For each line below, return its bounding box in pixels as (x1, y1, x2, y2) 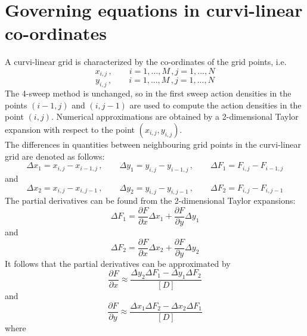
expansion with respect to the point (5, 123, 135, 135)
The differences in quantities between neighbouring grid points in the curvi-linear (5, 138, 302, 150)
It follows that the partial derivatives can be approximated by (5, 257, 231, 269)
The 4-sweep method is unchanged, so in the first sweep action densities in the (5, 87, 292, 99)
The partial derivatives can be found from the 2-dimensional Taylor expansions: (5, 194, 296, 207)
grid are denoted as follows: (5, 150, 105, 162)
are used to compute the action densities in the (129, 98, 302, 111)
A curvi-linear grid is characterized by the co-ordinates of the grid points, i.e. (5, 55, 287, 68)
